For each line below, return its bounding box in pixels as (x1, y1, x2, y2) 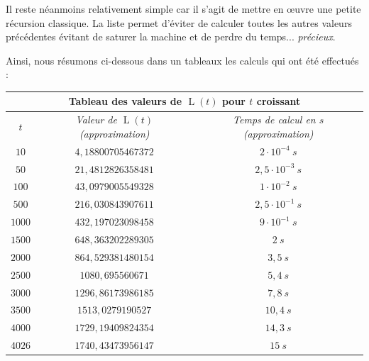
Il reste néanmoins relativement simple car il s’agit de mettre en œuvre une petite (6, 1, 361, 16)
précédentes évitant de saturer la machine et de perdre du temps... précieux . (6, 29, 336, 44)
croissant (256, 94, 301, 109)
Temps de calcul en (233, 112, 316, 127)
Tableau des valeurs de (68, 94, 182, 109)
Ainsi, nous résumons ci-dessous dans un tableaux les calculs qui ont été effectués (6, 52, 359, 67)
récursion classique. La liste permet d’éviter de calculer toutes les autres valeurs (6, 15, 352, 30)
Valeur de (75, 112, 117, 127)
